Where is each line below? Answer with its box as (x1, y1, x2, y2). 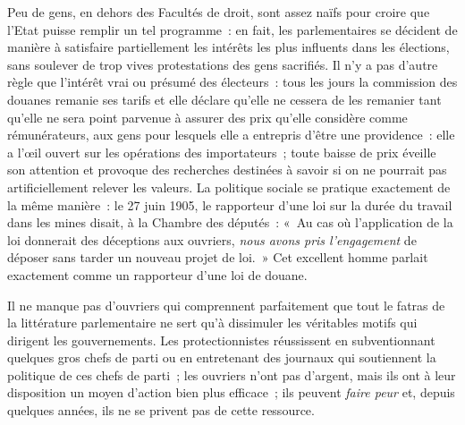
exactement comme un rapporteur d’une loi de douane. (7, 265, 308, 284)
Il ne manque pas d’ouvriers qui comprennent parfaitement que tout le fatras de (7, 295, 445, 314)
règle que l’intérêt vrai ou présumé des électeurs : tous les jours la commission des (7, 72, 458, 91)
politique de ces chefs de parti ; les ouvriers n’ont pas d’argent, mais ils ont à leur (7, 365, 456, 384)
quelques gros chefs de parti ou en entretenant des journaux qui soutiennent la (7, 348, 436, 367)
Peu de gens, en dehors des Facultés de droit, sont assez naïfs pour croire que (7, 3, 430, 21)
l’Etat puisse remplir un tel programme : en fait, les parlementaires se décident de (7, 20, 458, 38)
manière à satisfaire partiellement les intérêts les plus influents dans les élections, (7, 38, 450, 56)
